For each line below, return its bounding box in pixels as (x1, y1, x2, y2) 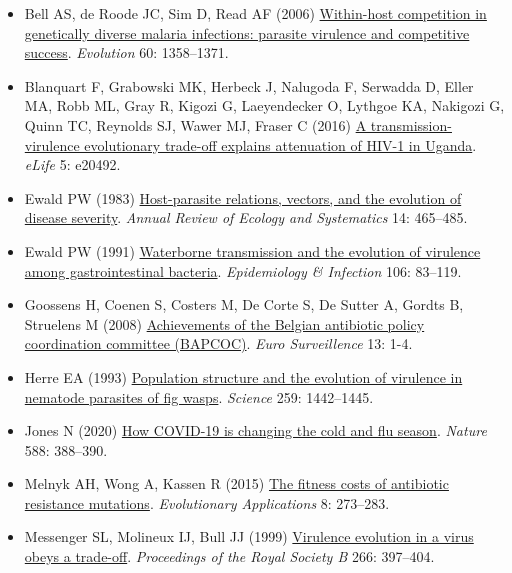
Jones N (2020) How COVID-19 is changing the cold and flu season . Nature (24, 420, 487, 441)
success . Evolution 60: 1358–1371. (24, 42, 229, 63)
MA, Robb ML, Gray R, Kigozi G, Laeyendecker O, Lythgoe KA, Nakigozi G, (24, 95, 505, 116)
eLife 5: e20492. (24, 154, 121, 175)
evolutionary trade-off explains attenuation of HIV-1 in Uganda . (84, 134, 477, 155)
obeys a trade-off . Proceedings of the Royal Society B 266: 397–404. (24, 546, 435, 567)
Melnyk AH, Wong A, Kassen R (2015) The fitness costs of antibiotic (24, 473, 449, 494)
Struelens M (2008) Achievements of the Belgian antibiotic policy (24, 313, 425, 334)
